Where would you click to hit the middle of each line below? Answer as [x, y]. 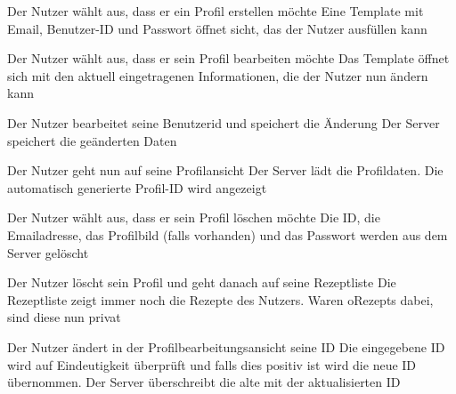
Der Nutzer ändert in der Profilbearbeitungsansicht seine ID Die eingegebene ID [226, 346]
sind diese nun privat [64, 317]
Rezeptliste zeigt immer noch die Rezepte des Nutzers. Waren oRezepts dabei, [220, 299]
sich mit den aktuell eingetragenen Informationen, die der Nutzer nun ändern [218, 75]
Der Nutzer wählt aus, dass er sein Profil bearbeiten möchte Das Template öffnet [228, 58]
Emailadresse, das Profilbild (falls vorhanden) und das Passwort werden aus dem [228, 234]
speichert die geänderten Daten [92, 140]
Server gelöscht [48, 252]
